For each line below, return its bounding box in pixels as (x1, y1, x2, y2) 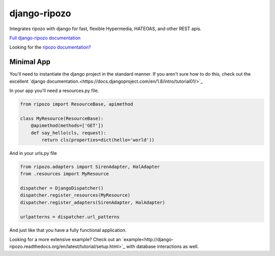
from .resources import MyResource (20, 171, 109, 177)
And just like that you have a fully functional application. (9, 227, 127, 233)
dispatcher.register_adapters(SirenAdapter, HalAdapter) (20, 199, 166, 205)
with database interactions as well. (126, 243, 199, 250)
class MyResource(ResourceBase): (20, 115, 104, 121)
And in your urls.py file (9, 150, 57, 156)
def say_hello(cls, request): (31, 130, 106, 135)
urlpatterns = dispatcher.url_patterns (20, 214, 120, 220)
